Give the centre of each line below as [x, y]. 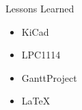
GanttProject [49, 77]
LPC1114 [41, 55]
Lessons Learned [40, 8]
